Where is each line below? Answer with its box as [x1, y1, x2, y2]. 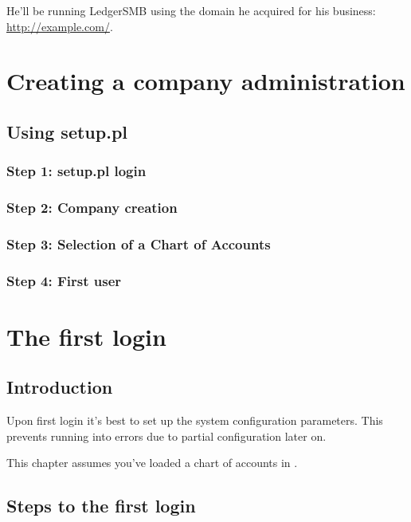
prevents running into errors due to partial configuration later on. [6, 427, 327, 444]
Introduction [6, 375, 113, 399]
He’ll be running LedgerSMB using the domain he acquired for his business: [6, 2, 376, 18]
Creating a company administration [6, 65, 405, 97]
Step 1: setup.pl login [6, 161, 147, 181]
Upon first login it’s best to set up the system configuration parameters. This [6, 412, 383, 429]
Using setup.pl [6, 119, 127, 143]
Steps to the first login [6, 493, 196, 518]
